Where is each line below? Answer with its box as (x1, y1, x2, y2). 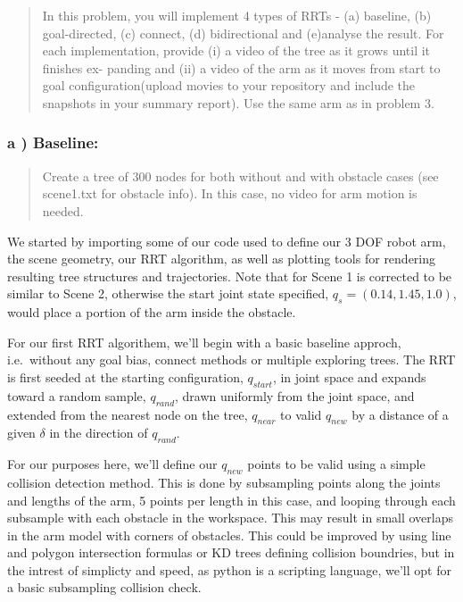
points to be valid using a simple (247, 455, 426, 473)
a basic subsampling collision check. (7, 578, 202, 597)
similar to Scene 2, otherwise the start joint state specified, (7, 284, 329, 303)
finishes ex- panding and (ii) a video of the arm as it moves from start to (42, 58, 441, 77)
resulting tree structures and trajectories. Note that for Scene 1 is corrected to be (7, 266, 452, 285)
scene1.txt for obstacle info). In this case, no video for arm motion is (42, 184, 418, 203)
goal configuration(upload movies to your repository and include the (42, 76, 416, 95)
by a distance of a (351, 405, 449, 423)
